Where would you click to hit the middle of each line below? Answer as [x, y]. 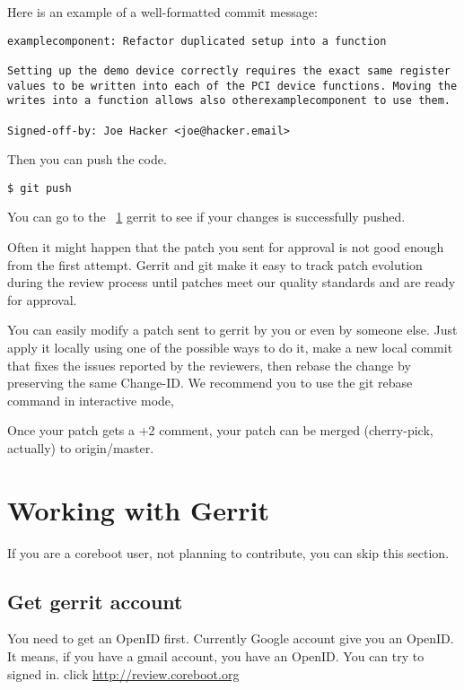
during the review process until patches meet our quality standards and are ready [232, 282]
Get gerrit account [95, 601]
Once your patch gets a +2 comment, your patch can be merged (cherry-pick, [220, 430]
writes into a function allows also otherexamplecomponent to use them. [229, 101]
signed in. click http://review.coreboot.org [123, 673]
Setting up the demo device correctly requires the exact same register [229, 70]
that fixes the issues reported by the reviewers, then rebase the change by [209, 365]
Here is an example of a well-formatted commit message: [162, 12]
